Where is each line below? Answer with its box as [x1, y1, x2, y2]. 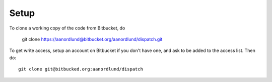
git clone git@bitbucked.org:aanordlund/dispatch [18, 66, 144, 72]
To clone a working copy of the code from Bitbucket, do [9, 25, 125, 31]
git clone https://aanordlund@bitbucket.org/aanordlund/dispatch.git [22, 36, 163, 42]
